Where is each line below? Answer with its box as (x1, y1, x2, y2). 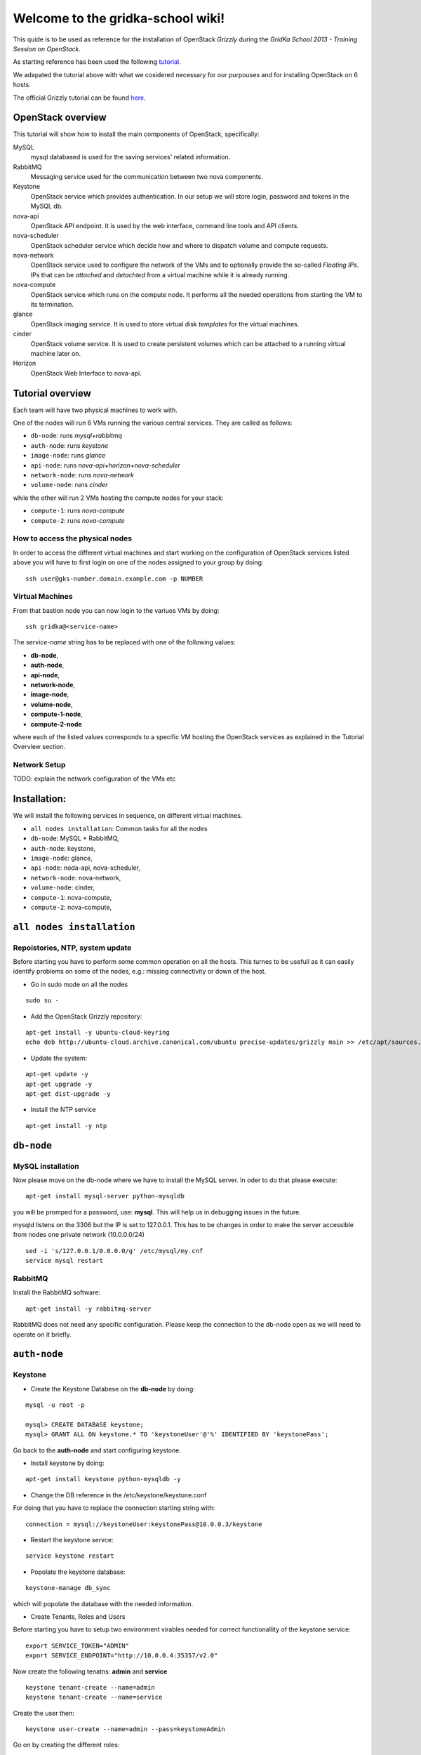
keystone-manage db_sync (25, 1584, 111, 1592)
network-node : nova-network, (30, 873, 121, 882)
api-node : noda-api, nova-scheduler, (30, 863, 140, 872)
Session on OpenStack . (13, 44, 81, 53)
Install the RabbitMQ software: (13, 1288, 101, 1297)
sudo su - (25, 997, 59, 1005)
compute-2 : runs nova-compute (30, 516, 126, 524)
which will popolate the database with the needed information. (13, 1599, 194, 1608)
